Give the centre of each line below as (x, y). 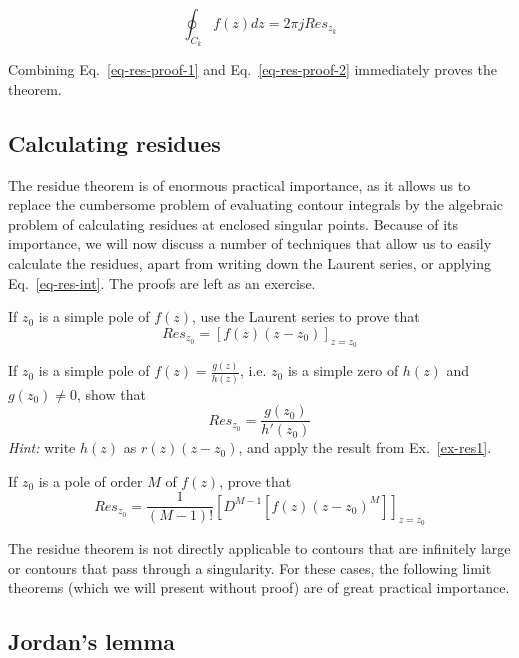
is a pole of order (90, 480)
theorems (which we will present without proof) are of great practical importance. (259, 587)
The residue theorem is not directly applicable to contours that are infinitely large (259, 548)
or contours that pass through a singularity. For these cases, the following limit (250, 567)
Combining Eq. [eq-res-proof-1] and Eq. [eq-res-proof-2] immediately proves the (252, 69)
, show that (111, 393)
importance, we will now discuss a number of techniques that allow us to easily (250, 243)
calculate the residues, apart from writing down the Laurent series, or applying (250, 262)
